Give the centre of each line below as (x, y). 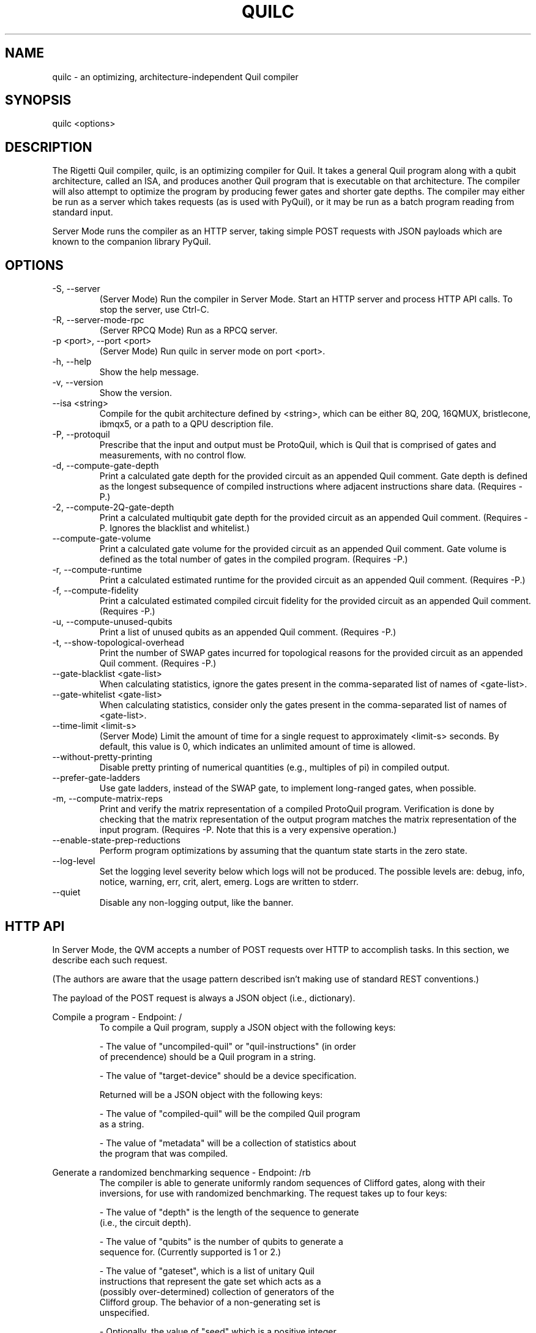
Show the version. (136, 393)
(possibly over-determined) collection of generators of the (217, 1291)
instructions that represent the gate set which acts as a (210, 1281)
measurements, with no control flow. (173, 455)
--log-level (74, 861)
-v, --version (78, 383)
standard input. (83, 212)
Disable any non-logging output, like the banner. (196, 903)
